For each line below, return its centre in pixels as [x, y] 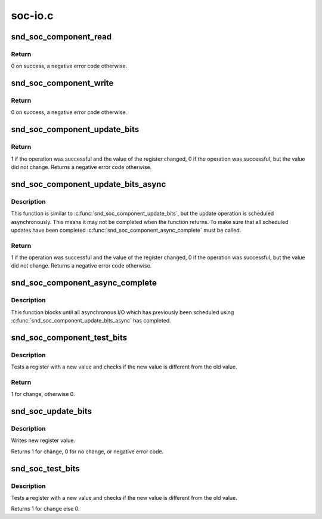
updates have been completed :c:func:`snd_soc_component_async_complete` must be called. [126, 230]
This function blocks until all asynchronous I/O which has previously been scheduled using [123, 312]
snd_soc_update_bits [52, 411]
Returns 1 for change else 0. [45, 509]
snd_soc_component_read [61, 37]
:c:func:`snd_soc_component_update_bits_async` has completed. [91, 321]
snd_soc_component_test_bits [69, 337]
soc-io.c [32, 16]
